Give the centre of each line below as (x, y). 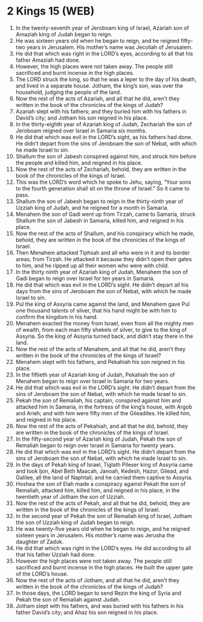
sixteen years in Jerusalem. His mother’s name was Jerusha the (95, 535)
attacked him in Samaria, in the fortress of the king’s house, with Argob (104, 407)
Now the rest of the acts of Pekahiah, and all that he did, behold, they (102, 426)
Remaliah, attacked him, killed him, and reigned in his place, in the (98, 490)
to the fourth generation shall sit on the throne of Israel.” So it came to (102, 188)
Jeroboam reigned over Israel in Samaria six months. (81, 131)
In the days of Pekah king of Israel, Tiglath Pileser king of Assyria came (104, 464)
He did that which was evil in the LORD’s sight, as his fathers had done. (104, 137)
